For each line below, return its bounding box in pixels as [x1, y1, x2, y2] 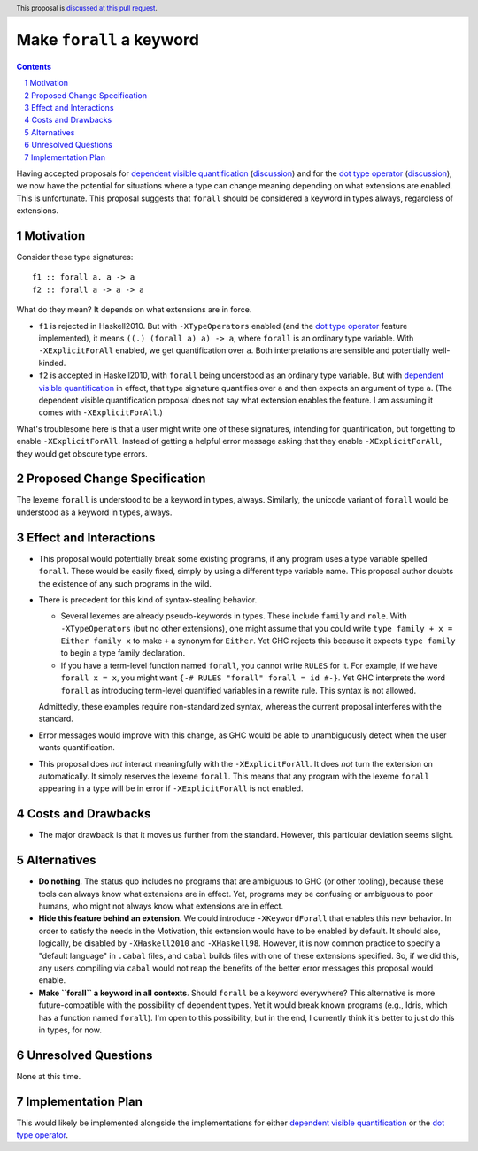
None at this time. [16, 1070, 81, 1081]
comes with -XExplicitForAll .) [38, 407, 163, 418]
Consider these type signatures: [16, 252, 134, 263]
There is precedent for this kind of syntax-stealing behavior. [38, 594, 258, 605]
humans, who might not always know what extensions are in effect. [38, 901, 284, 911]
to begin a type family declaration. [60, 648, 186, 658]
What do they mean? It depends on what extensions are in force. [16, 304, 252, 315]
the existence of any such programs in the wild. [38, 578, 212, 588]
